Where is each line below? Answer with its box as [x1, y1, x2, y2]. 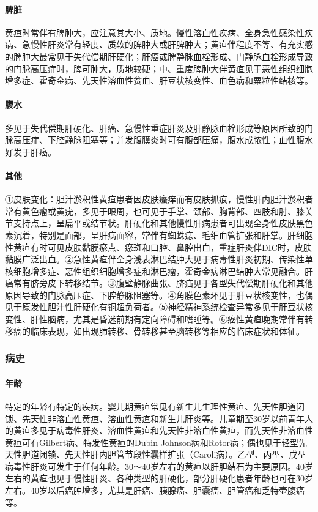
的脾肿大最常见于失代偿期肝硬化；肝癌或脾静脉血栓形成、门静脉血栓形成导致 [5, 50, 313, 62]
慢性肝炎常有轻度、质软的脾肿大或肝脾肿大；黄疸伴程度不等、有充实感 [30, 38, 313, 51]
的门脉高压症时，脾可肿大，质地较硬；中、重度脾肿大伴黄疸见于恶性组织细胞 [5, 62, 313, 75]
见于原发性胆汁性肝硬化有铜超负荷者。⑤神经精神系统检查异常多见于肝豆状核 [5, 300, 313, 313]
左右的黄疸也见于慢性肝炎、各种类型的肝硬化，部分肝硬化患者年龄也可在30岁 [5, 472, 313, 484]
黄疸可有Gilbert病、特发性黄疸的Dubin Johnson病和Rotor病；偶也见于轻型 [5, 436, 299, 448]
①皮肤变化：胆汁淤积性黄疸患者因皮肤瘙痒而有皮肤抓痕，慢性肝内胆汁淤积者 [5, 193, 313, 206]
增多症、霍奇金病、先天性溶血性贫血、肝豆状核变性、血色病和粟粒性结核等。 [5, 74, 313, 87]
